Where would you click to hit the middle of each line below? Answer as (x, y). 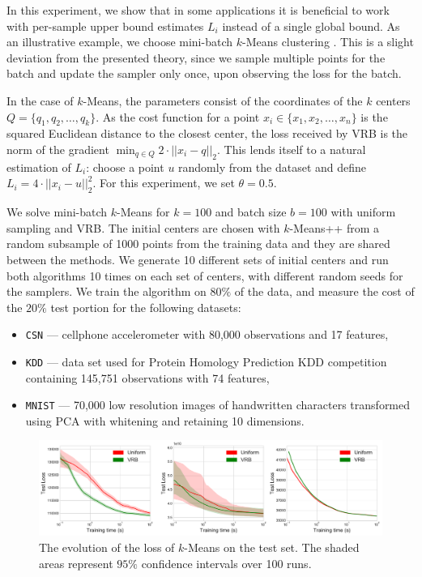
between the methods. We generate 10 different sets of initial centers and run (198, 259)
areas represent (76, 563)
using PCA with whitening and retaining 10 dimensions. (165, 420)
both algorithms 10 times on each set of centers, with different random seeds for (205, 275)
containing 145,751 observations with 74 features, (147, 377)
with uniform (363, 212)
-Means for (143, 212)
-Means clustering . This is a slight (328, 42)
